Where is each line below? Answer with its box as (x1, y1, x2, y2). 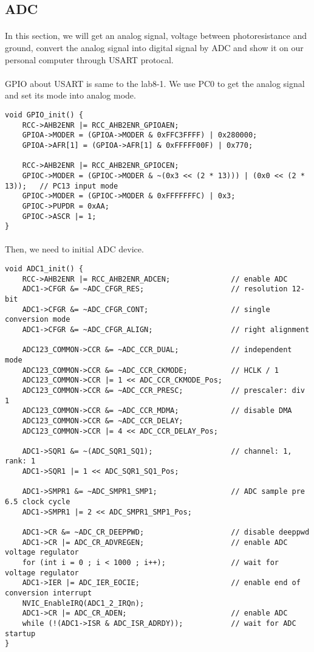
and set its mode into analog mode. (5, 89, 136, 102)
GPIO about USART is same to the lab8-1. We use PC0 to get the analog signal (5, 77, 305, 89)
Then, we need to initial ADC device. (5, 243, 144, 255)
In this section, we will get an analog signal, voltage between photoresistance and (5, 29, 307, 42)
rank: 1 (5, 457, 36, 466)
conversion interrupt (5, 589, 92, 597)
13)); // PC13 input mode (5, 181, 118, 190)
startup (5, 629, 36, 638)
